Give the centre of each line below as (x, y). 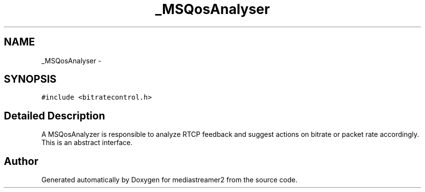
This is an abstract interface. (87, 143)
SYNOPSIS (30, 79)
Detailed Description (55, 116)
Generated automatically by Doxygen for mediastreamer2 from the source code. (169, 180)
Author (21, 161)
